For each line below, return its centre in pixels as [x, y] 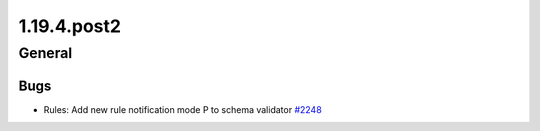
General [45, 53]
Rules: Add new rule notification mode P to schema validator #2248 [182, 109]
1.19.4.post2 [70, 26]
